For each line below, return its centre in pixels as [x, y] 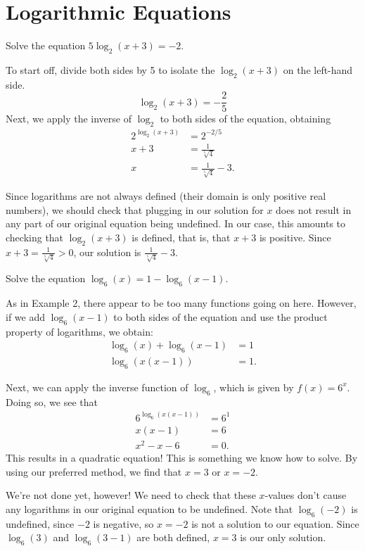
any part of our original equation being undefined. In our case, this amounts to [176, 223]
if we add [25, 316]
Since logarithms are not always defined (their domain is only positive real [166, 196]
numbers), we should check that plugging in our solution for [135, 209]
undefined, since [40, 523]
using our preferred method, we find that [94, 471]
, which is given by [254, 387]
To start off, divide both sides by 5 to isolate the [110, 69]
